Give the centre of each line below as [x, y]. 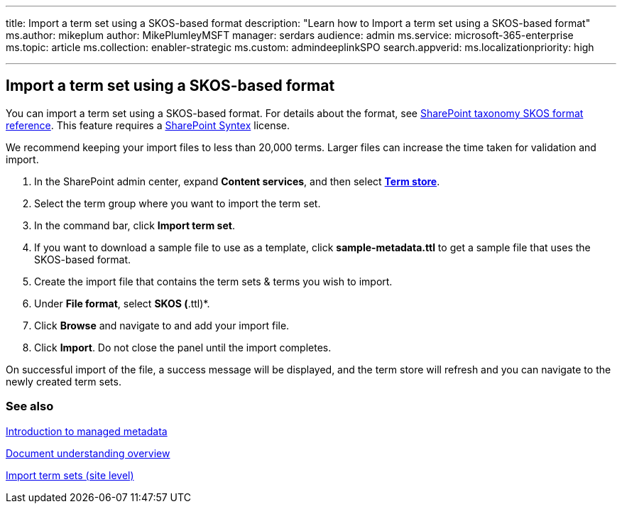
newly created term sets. [64, 381]
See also [30, 406]
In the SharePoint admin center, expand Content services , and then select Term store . [237, 181]
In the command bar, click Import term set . [135, 225]
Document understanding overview [88, 453]
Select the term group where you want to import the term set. [178, 203]
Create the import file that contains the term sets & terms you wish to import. [213, 281]
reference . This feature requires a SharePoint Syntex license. [148, 125]
